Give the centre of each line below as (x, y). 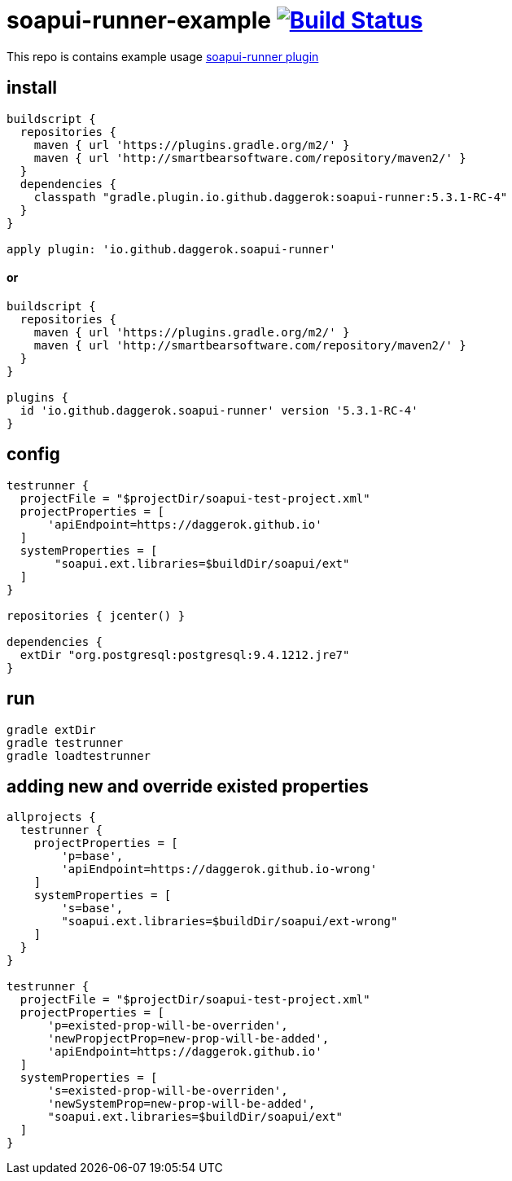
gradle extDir (51, 729)
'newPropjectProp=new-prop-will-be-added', (188, 1039)
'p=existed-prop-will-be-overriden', (168, 1026)
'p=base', (92, 856)
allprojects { (51, 817)
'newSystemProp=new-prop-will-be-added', (182, 1104)
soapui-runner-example (139, 20)
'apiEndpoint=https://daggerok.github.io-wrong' (219, 869)
